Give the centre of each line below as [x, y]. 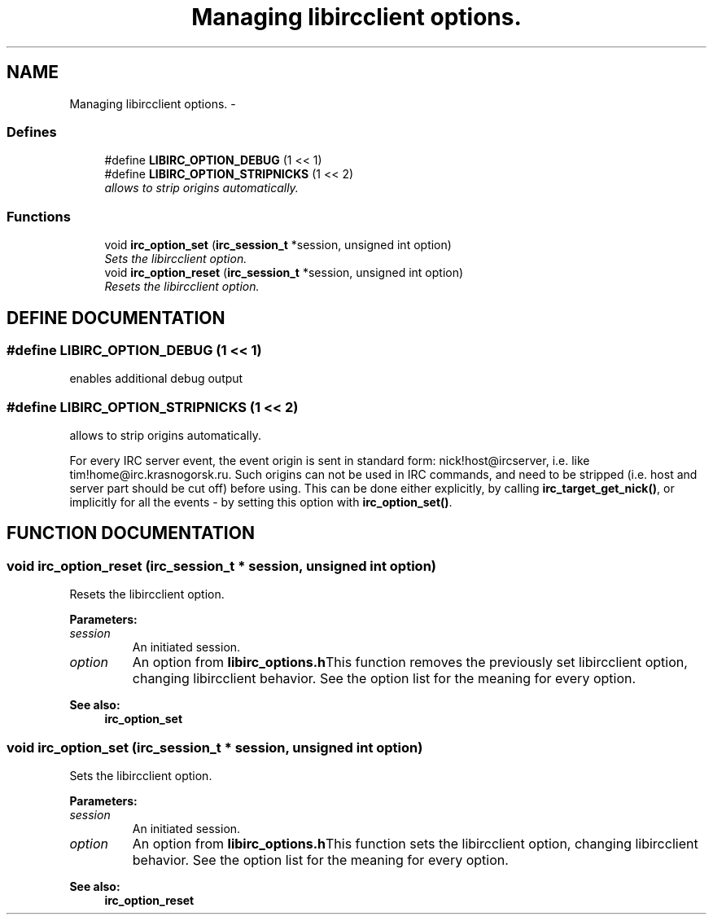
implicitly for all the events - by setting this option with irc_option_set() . [261, 502]
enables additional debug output [156, 379]
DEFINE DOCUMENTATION [116, 318]
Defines [32, 132]
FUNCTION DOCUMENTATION [131, 533]
